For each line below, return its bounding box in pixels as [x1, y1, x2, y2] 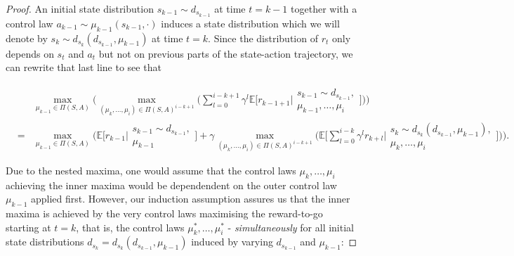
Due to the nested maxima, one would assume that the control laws [6, 162, 296, 177]
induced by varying [191, 234, 273, 249]
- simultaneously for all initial [228, 219, 354, 234]
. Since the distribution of [208, 30, 318, 45]
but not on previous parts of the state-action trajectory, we [98, 46, 353, 60]
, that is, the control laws [76, 219, 185, 234]
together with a [291, 1, 357, 15]
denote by [6, 30, 48, 45]
